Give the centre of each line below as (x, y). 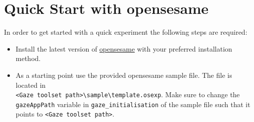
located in (31, 85)
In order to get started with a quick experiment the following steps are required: (126, 32)
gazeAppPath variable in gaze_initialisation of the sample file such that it (133, 104)
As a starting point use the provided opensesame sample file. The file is (124, 75)
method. (28, 58)
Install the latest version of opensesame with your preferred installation (124, 48)
